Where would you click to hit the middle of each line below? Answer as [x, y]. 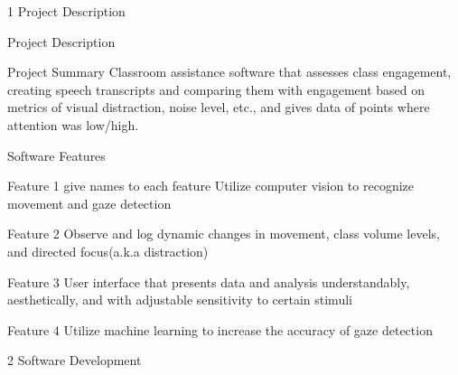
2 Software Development [75, 360]
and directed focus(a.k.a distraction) [108, 251]
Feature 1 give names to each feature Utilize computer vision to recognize [211, 186]
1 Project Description [66, 11]
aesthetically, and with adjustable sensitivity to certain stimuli [180, 300]
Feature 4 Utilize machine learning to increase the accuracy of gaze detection [220, 329]
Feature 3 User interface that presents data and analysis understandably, [209, 281]
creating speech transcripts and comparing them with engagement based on [216, 89]
